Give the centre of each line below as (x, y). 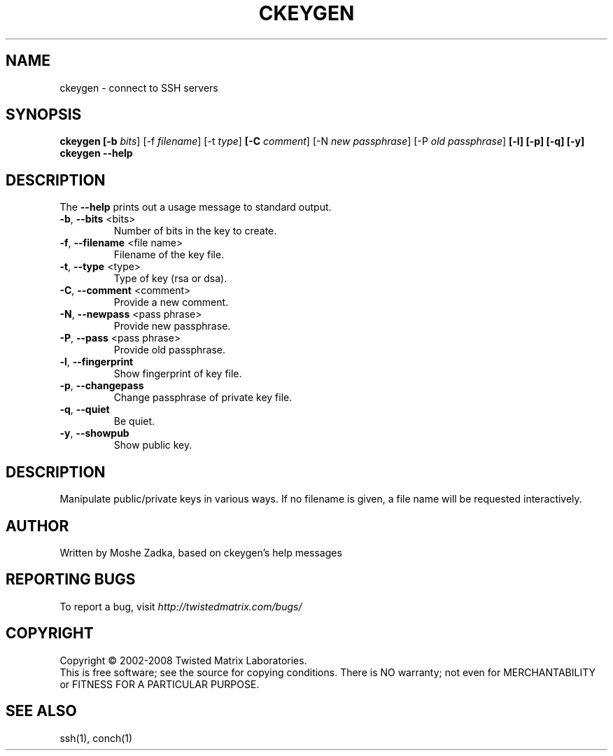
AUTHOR (37, 526)
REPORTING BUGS (71, 580)
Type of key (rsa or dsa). (170, 279)
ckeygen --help (96, 153)
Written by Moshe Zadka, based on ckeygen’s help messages (201, 552)
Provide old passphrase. (170, 350)
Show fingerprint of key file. (178, 374)
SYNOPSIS (44, 115)
